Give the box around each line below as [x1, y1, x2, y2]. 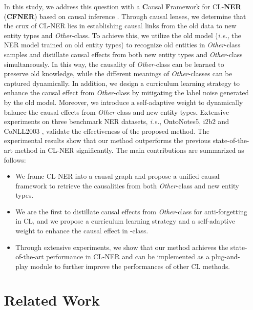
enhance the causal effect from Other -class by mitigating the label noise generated [4, 87, 249, 98]
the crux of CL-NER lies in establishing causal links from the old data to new [4, 21, 236, 31]
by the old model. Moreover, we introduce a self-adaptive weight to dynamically [4, 97, 243, 107]
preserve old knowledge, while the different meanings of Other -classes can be [4, 68, 232, 79]
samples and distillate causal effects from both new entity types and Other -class [4, 49, 243, 59]
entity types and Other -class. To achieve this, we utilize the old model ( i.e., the [4, 30, 241, 40]
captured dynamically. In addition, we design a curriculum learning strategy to [4, 78, 240, 88]
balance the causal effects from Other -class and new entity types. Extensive [4, 106, 229, 117]
